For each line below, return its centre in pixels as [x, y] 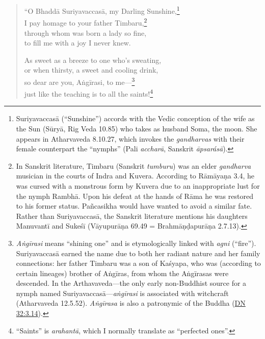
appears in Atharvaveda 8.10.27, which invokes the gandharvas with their [130, 138]
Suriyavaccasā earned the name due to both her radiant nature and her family [138, 253]
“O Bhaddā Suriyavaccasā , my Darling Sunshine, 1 [102, 10]
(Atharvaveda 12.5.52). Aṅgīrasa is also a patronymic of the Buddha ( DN [131, 303]
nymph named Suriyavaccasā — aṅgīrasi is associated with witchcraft [122, 293]
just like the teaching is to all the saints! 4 [89, 93]
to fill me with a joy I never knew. [77, 43]
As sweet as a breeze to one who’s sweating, [93, 60]
